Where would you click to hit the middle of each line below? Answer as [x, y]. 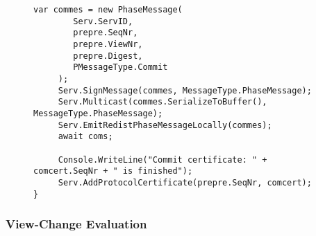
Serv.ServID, [103, 21]
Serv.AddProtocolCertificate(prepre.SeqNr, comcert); [185, 182]
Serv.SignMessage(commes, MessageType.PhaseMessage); [185, 90]
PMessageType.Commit [120, 67]
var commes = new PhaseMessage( [108, 10]
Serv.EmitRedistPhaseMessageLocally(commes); [165, 125]
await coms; [85, 137]
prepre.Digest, [108, 56]
